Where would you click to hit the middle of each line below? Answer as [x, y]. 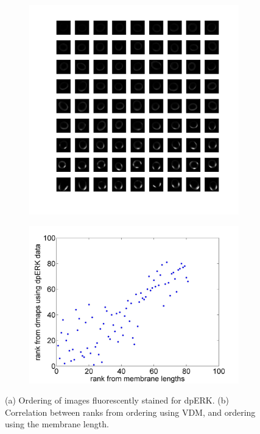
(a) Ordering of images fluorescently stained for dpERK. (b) [117, 400]
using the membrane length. [57, 424]
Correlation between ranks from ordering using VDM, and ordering [130, 412]
